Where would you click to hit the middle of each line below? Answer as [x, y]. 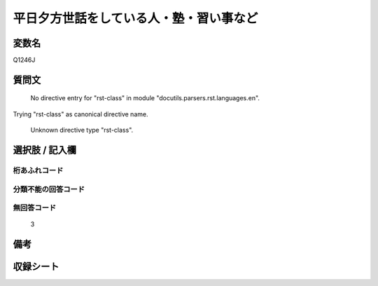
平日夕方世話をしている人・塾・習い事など [135, 18]
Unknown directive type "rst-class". [82, 130]
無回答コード [35, 208]
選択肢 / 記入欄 [45, 150]
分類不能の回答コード [49, 189]
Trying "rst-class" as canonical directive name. [80, 114]
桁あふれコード [38, 170]
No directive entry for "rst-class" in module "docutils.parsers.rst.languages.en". [145, 98]
